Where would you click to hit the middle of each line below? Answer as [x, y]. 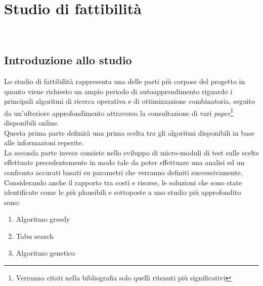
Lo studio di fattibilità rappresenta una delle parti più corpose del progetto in [125, 81]
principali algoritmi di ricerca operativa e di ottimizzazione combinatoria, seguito [130, 101]
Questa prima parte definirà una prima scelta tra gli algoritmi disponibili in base [129, 132]
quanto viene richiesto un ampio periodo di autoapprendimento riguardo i [118, 91]
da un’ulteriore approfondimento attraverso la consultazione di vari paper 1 [119, 112]
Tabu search [35, 236]
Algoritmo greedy [43, 219]
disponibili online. [32, 122]
